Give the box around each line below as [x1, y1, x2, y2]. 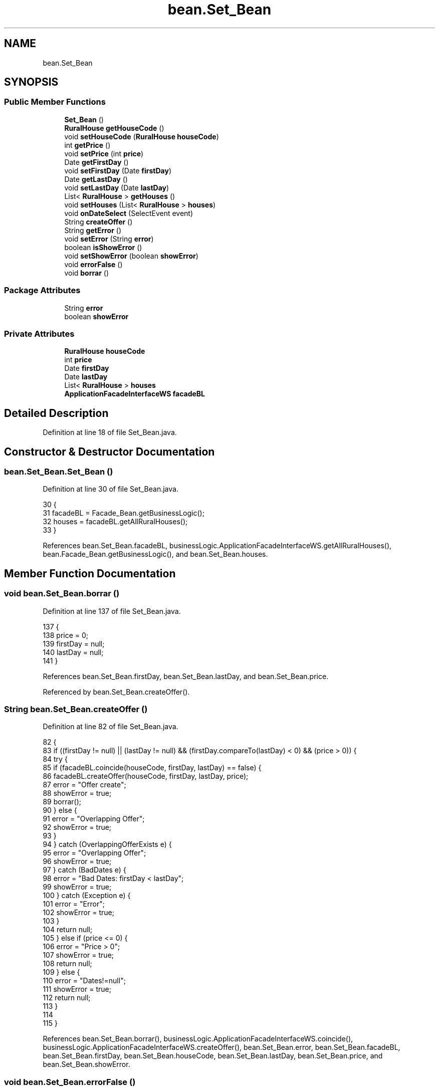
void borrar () [64, 268, 109, 277]
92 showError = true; [43, 823, 112, 832]
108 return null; [43, 959, 92, 968]
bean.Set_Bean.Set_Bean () [4, 467, 113, 477]
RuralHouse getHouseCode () [64, 123, 164, 132]
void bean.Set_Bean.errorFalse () [4, 1076, 136, 1087]
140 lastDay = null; [43, 647, 104, 657]
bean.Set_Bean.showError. [43, 1060, 130, 1069]
